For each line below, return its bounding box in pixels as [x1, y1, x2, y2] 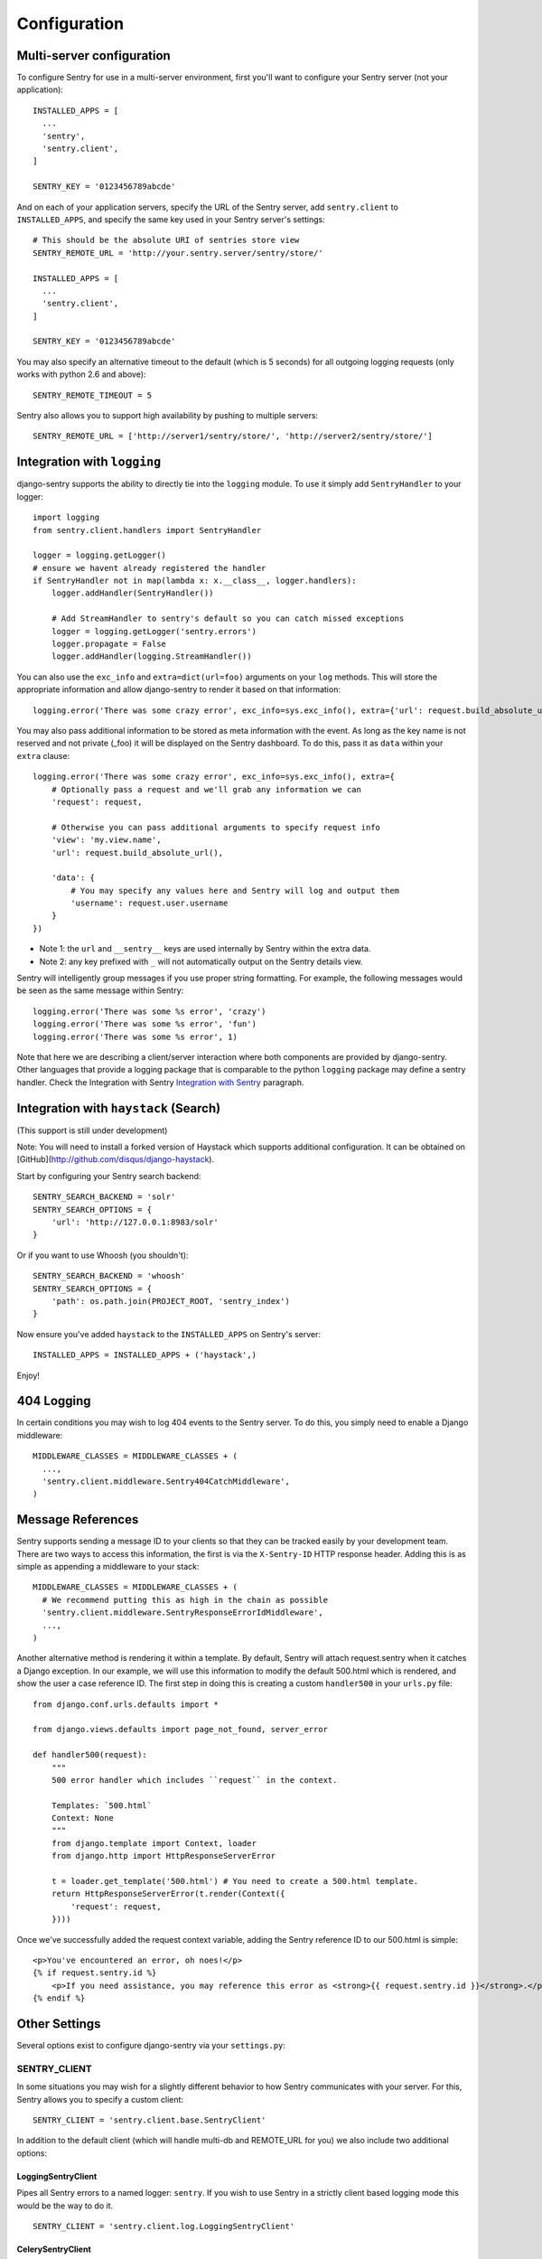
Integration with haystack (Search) [16, 1101, 221, 1116]
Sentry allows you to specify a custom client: [16, 2094, 184, 2104]
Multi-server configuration [16, 48, 171, 63]
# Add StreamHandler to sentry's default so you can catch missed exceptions [51, 614, 405, 623]
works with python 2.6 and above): [16, 369, 146, 380]
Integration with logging [16, 455, 162, 470]
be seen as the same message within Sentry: [16, 985, 184, 996]
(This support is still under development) [16, 1125, 168, 1136]
